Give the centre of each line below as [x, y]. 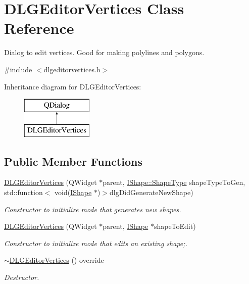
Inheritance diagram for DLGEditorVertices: [73, 86]
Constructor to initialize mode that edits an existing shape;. [96, 243]
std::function [23, 192]
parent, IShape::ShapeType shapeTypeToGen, [174, 182]
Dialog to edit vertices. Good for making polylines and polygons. [104, 52]
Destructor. [22, 277]
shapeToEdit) [175, 226]
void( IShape [73, 192]
